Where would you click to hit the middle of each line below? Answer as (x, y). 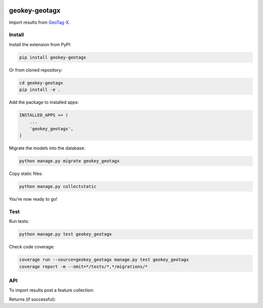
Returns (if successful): (32, 299)
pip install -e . (40, 90)
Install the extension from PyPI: (40, 44)
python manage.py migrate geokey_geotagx (69, 161)
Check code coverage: (32, 247)
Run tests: (19, 222)
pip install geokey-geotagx (53, 57)
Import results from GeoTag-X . (39, 22)
